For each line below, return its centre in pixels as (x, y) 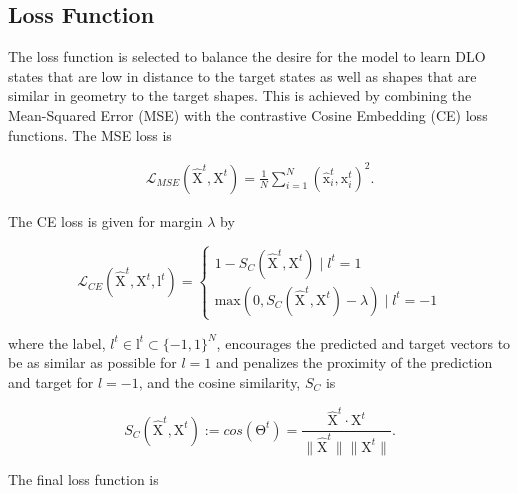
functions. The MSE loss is (90, 134)
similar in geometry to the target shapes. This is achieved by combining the (240, 95)
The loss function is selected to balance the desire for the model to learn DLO (247, 56)
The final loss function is (83, 478)
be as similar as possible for (92, 362)
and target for (51, 382)
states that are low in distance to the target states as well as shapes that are (242, 75)
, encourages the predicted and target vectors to (363, 342)
